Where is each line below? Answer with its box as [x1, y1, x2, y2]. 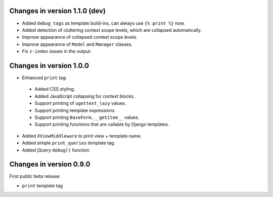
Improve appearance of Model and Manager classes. [22, 41, 132, 47]
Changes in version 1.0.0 [9, 61, 89, 70]
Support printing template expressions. [34, 107, 116, 113]
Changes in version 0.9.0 [9, 160, 90, 169]
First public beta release [9, 173, 60, 179]
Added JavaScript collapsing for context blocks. [34, 93, 135, 99]
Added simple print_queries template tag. [22, 140, 116, 146]
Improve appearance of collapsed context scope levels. [22, 34, 138, 40]
